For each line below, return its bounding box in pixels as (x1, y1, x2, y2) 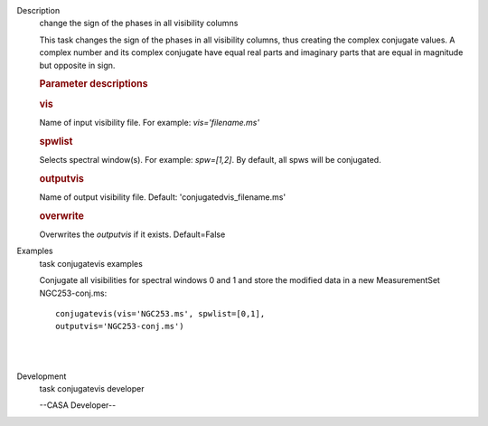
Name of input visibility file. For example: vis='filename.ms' (39, 117, 260, 128)
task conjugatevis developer (39, 383, 145, 393)
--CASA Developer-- (39, 400, 117, 411)
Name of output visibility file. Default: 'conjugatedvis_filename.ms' (39, 191, 286, 203)
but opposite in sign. (39, 60, 116, 71)
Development (16, 371, 67, 382)
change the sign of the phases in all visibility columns (39, 18, 239, 29)
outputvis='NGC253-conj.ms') (55, 321, 184, 332)
